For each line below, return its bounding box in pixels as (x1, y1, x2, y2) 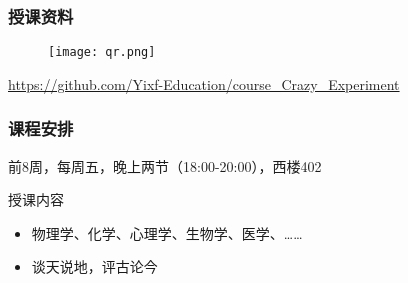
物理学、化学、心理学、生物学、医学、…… (31, 222, 303, 243)
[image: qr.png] (48, 45, 156, 60)
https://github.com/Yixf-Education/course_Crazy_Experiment (8, 73, 400, 94)
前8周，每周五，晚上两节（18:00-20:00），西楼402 (8, 155, 322, 176)
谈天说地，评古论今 (31, 256, 158, 277)
